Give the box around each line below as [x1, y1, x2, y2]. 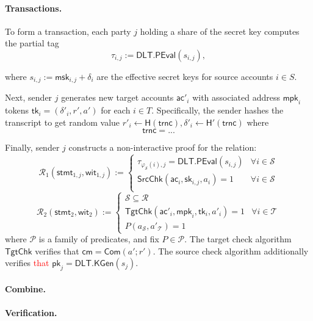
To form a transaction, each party [5, 24, 131, 37]
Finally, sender [5, 141, 60, 154]
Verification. [5, 306, 57, 319]
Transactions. [5, 1, 62, 14]
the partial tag [5, 37, 59, 49]
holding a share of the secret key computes [140, 24, 300, 37]
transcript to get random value [5, 115, 120, 128]
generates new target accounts [61, 91, 174, 104]
